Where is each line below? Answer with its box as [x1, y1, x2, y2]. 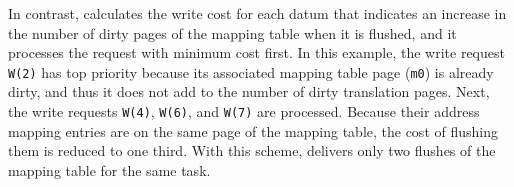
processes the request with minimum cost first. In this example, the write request [8, 42, 505, 63]
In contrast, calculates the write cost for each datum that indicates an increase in [8, 3, 507, 23]
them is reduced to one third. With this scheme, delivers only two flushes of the [8, 140, 496, 161]
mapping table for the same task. [8, 159, 211, 180]
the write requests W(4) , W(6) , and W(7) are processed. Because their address [8, 101, 480, 122]
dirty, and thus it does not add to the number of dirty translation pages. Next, [8, 81, 490, 102]
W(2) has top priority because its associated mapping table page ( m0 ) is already [8, 61, 494, 82]
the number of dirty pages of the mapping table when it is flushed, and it [8, 22, 457, 43]
